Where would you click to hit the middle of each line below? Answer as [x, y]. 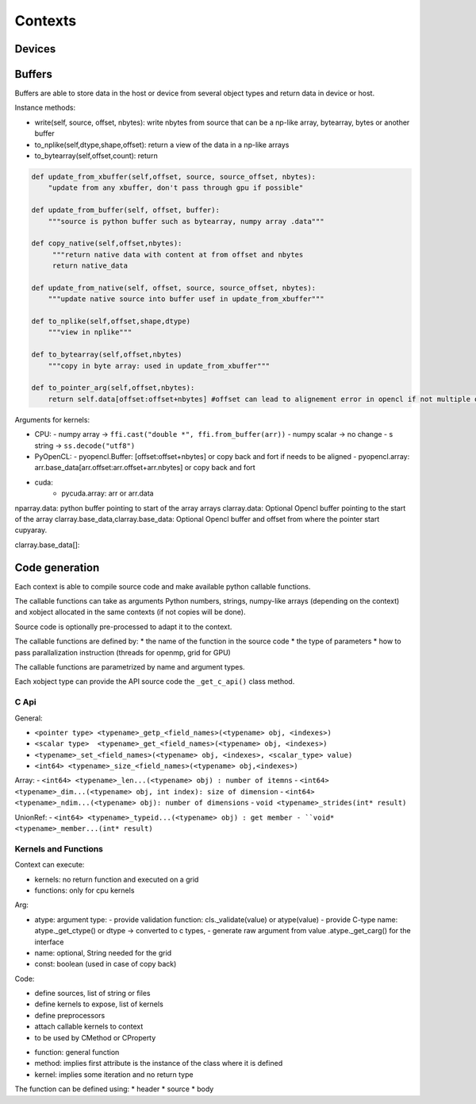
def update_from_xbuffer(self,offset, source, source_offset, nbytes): [174, 177]
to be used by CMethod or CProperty [95, 1037]
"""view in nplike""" [90, 332]
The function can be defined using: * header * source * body [114, 1089]
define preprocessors [70, 1015]
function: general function [77, 1052]
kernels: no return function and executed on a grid [117, 879]
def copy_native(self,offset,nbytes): [107, 243]
